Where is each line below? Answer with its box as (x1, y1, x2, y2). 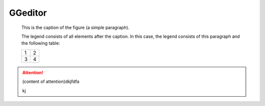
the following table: (21, 40, 60, 46)
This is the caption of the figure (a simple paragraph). (21, 25, 130, 30)
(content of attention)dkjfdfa (22, 79, 79, 84)
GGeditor (9, 7, 47, 18)
